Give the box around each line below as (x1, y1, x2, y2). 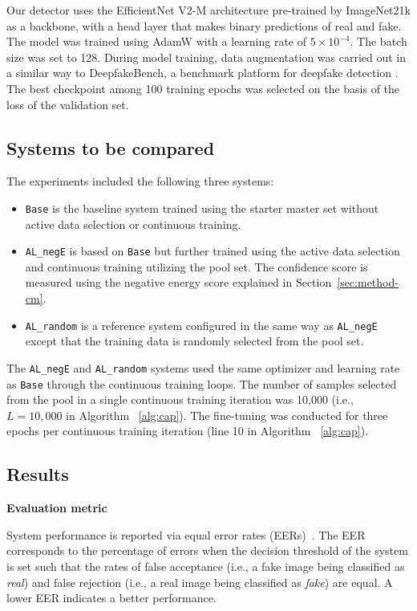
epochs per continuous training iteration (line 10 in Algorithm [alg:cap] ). (6, 422, 369, 439)
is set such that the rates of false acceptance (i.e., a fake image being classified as (6, 557, 405, 574)
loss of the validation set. (6, 96, 129, 112)
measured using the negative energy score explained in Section (25, 274, 332, 291)
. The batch (350, 33, 407, 50)
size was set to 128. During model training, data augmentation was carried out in (6, 48, 407, 65)
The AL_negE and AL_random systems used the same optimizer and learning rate (6, 359, 400, 376)
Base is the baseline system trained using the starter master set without (25, 199, 379, 216)
